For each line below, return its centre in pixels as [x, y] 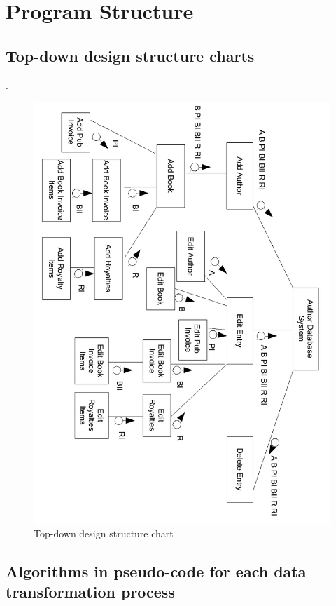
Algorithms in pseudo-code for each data [156, 571]
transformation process [90, 592]
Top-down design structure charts [130, 55]
